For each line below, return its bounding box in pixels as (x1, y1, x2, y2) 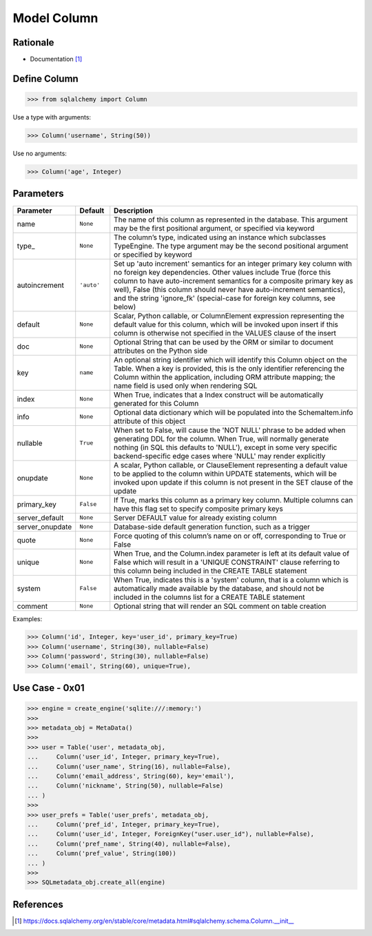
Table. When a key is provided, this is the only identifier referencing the (114, 363, 344, 373)
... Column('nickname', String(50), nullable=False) (27, 782, 224, 790)
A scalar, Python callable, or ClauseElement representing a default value (114, 460, 348, 469)
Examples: (12, 614, 43, 623)
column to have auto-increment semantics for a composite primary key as (114, 276, 353, 286)
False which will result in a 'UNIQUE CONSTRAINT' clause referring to (114, 557, 340, 567)
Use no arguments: (12, 149, 67, 158)
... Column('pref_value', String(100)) (27, 850, 177, 857)
